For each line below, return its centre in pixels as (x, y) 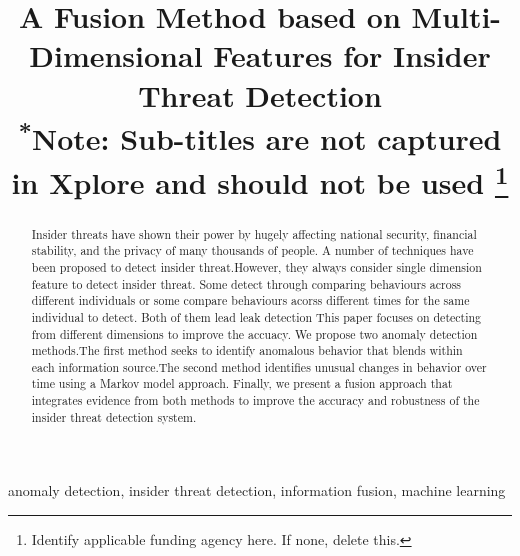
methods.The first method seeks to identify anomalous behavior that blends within (247, 350)
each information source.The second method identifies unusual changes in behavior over (259, 366)
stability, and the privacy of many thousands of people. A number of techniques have (252, 250)
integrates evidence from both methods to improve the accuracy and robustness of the (255, 400)
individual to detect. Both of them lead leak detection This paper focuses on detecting (256, 316)
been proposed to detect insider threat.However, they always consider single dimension (256, 266)
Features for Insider (352, 55)
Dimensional (116, 55)
